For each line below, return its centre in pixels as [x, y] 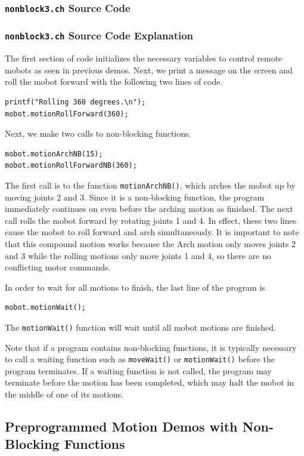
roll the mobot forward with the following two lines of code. [114, 81]
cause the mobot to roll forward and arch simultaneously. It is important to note [152, 232]
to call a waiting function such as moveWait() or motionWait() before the [140, 359]
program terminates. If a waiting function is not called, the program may [138, 370]
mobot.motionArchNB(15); [54, 154]
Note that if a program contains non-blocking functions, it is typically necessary [151, 347]
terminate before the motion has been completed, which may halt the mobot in [150, 382]
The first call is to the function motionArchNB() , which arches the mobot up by [150, 185]
